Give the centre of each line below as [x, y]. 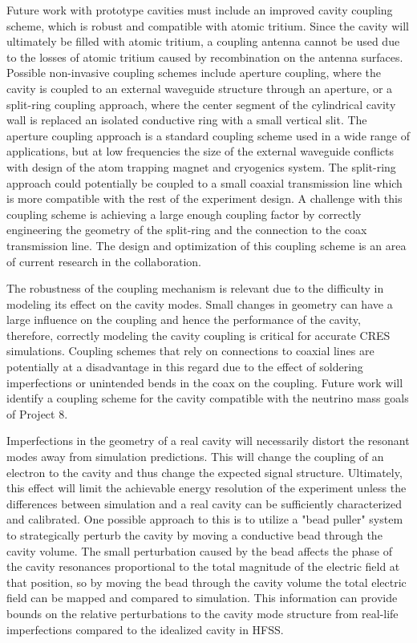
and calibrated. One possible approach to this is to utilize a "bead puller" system [205, 519]
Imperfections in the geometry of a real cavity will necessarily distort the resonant [208, 441]
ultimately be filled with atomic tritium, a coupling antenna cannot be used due [203, 41]
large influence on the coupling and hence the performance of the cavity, [184, 319]
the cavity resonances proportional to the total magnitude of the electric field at [203, 566]
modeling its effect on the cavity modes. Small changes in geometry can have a [200, 303]
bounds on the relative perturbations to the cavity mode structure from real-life [202, 613]
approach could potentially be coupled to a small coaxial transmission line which [204, 182]
